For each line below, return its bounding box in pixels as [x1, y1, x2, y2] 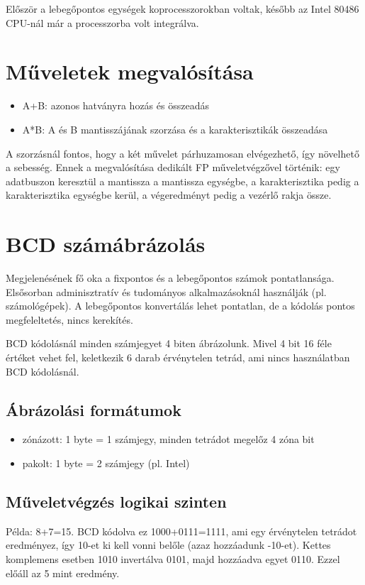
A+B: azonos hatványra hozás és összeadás [22, 98, 209, 113]
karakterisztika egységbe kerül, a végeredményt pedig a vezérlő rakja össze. [6, 187, 332, 202]
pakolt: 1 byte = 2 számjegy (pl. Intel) [22, 455, 190, 470]
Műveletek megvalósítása [6, 57, 254, 86]
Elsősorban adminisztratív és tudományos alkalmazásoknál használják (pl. [6, 284, 327, 299]
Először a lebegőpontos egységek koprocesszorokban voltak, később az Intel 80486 [6, 1, 359, 16]
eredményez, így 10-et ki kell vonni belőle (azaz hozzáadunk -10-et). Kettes [6, 537, 331, 552]
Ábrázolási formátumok [6, 398, 181, 420]
